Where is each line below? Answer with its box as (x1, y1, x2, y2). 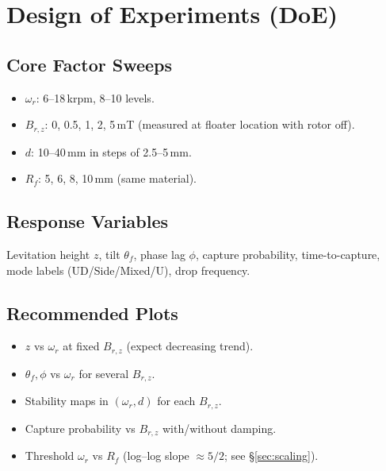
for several (78, 365, 129, 381)
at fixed (63, 338, 100, 354)
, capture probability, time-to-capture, (195, 246, 380, 263)
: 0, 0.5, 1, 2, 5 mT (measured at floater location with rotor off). (44, 116, 355, 133)
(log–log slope (123, 447, 189, 464)
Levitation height (6, 246, 90, 263)
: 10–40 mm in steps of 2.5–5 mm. (31, 143, 192, 160)
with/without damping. (162, 419, 277, 436)
